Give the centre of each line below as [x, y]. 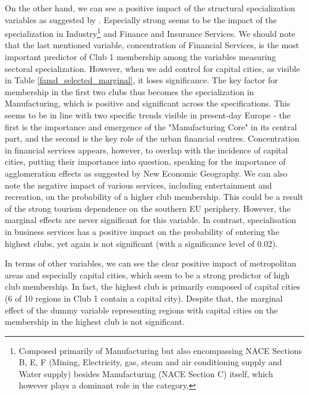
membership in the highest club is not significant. [95, 322]
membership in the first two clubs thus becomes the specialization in [130, 91]
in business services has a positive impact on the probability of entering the [142, 231]
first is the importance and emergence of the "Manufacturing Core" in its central [151, 126]
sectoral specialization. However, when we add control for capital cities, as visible [152, 68]
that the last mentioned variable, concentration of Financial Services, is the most [152, 45]
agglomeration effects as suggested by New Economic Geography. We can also [146, 173]
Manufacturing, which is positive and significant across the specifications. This [148, 103]
